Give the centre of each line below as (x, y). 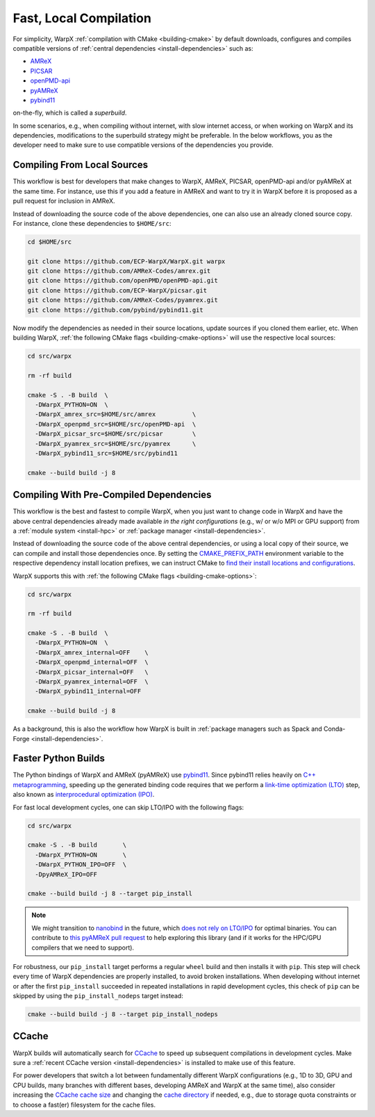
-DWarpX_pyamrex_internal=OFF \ (92, 682)
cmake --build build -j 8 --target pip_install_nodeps (123, 1015)
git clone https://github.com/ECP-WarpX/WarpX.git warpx (126, 261)
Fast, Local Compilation (82, 18)
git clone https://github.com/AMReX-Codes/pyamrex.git (123, 300)
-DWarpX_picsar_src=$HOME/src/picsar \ (116, 434)
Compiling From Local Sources (81, 165)
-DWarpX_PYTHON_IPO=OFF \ (81, 864)
